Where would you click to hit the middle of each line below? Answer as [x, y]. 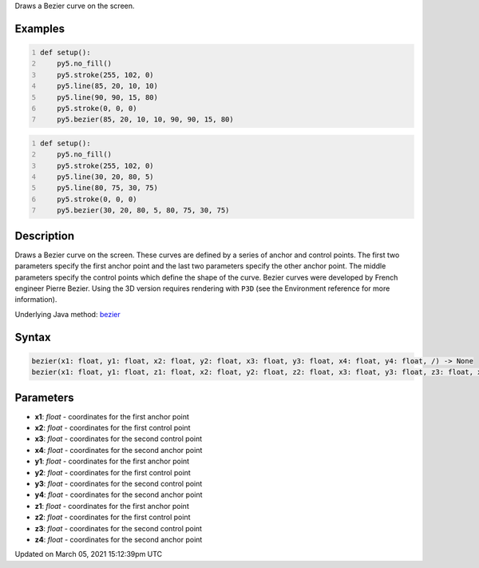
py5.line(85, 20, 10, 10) [108, 86]
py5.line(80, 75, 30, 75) [108, 188]
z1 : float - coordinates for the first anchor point [112, 506]
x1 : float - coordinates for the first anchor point [112, 416]
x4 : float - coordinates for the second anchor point [119, 450]
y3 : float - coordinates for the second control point [119, 483]
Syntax [33, 337]
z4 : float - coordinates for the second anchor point [119, 539]
